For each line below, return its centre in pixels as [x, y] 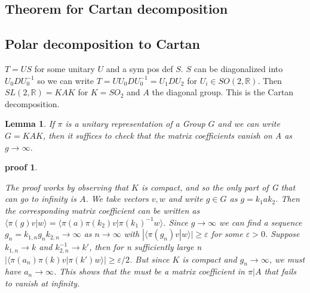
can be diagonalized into [238, 68]
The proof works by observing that [67, 187]
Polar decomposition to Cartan [102, 44]
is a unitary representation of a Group [135, 124]
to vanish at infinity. [42, 283]
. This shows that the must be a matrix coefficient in [149, 271]
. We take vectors [117, 199]
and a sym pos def [139, 68]
